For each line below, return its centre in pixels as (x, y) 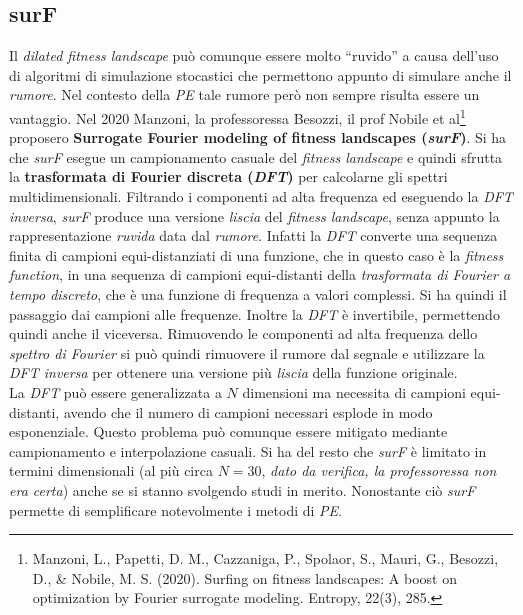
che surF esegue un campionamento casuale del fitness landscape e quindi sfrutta (256, 156)
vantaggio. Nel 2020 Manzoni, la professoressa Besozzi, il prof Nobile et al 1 (237, 116)
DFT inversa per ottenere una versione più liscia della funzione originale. (233, 372)
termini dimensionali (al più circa (111, 470)
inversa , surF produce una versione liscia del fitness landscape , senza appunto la (254, 215)
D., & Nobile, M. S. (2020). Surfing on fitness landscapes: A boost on (244, 577)
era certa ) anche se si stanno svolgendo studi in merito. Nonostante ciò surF (242, 489)
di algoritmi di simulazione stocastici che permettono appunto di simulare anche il (260, 74)
